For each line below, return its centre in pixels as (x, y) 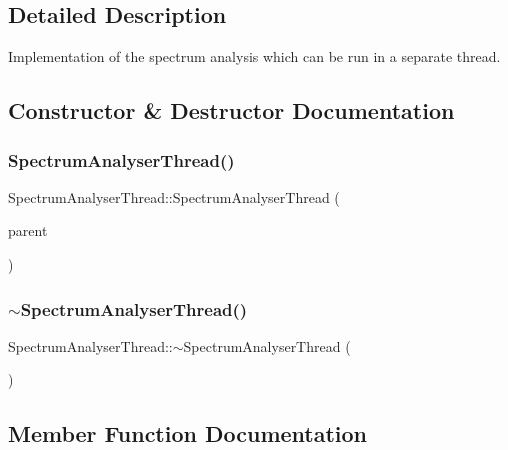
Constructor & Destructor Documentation (231, 110)
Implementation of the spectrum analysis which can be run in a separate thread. (254, 56)
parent (28, 230)
